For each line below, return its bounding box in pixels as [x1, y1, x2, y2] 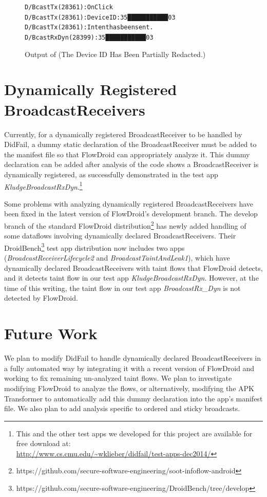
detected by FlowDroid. [4, 292, 78, 303]
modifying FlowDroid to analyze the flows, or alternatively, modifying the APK [4, 382, 254, 393]
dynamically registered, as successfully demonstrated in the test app [4, 169, 218, 179]
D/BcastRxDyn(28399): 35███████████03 [25, 33, 154, 41]
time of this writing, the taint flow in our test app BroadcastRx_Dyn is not [4, 282, 241, 293]
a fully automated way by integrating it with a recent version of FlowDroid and [4, 362, 255, 373]
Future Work [4, 323, 98, 344]
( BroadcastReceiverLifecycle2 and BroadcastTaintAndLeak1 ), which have [4, 252, 230, 263]
